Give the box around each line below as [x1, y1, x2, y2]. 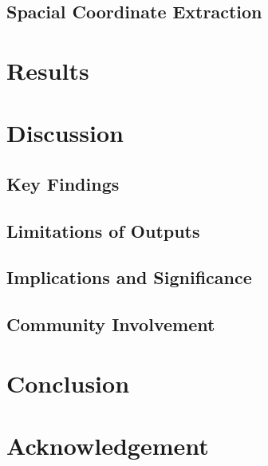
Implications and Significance [6, 265, 252, 290]
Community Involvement [6, 312, 215, 337]
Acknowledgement [6, 429, 209, 462]
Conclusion [6, 366, 130, 399]
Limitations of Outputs [6, 218, 200, 243]
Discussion [6, 116, 124, 149]
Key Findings [6, 171, 120, 195]
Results [6, 53, 89, 86]
